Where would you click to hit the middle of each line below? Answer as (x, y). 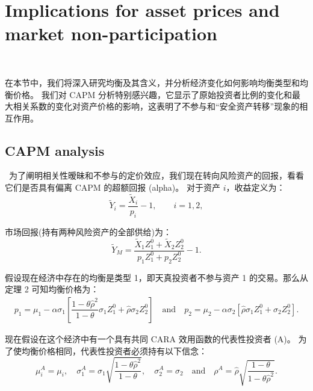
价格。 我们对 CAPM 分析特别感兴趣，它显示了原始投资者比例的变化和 (152, 94)
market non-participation (111, 33)
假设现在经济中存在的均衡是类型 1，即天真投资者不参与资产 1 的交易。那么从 (156, 277)
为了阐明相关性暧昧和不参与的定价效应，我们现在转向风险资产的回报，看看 (156, 175)
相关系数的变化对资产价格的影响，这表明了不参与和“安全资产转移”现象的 (156, 106)
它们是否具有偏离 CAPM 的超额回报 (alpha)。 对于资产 (113, 187)
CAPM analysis (55, 150)
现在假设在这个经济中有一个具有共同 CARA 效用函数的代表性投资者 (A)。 (150, 338)
